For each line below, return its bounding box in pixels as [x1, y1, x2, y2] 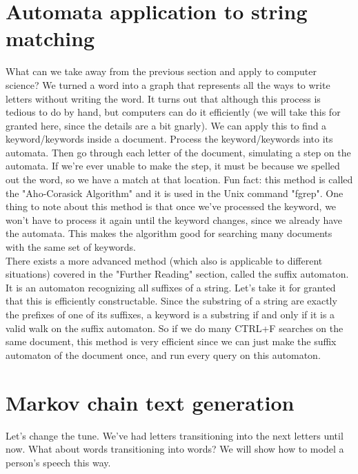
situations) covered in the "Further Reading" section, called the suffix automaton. [6, 267, 349, 281]
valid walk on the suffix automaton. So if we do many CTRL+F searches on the [6, 320, 344, 335]
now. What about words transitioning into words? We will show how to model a [6, 442, 344, 456]
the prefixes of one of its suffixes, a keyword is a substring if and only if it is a [6, 307, 335, 321]
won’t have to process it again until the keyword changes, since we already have [6, 212, 343, 227]
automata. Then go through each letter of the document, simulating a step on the [6, 145, 351, 159]
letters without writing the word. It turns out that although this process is [6, 91, 321, 105]
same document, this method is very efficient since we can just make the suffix [6, 334, 337, 349]
